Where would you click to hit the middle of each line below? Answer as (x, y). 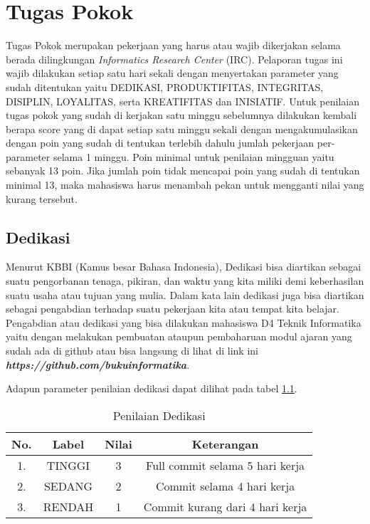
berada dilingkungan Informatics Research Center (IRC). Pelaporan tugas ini (174, 59)
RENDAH (68, 506)
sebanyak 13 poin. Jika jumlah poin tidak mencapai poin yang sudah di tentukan (183, 171)
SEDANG (68, 486)
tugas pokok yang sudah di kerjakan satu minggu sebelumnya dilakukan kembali (181, 115)
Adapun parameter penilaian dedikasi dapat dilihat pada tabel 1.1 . (152, 388)
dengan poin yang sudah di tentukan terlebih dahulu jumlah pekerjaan (160, 143)
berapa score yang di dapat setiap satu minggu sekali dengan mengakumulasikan (182, 129)
